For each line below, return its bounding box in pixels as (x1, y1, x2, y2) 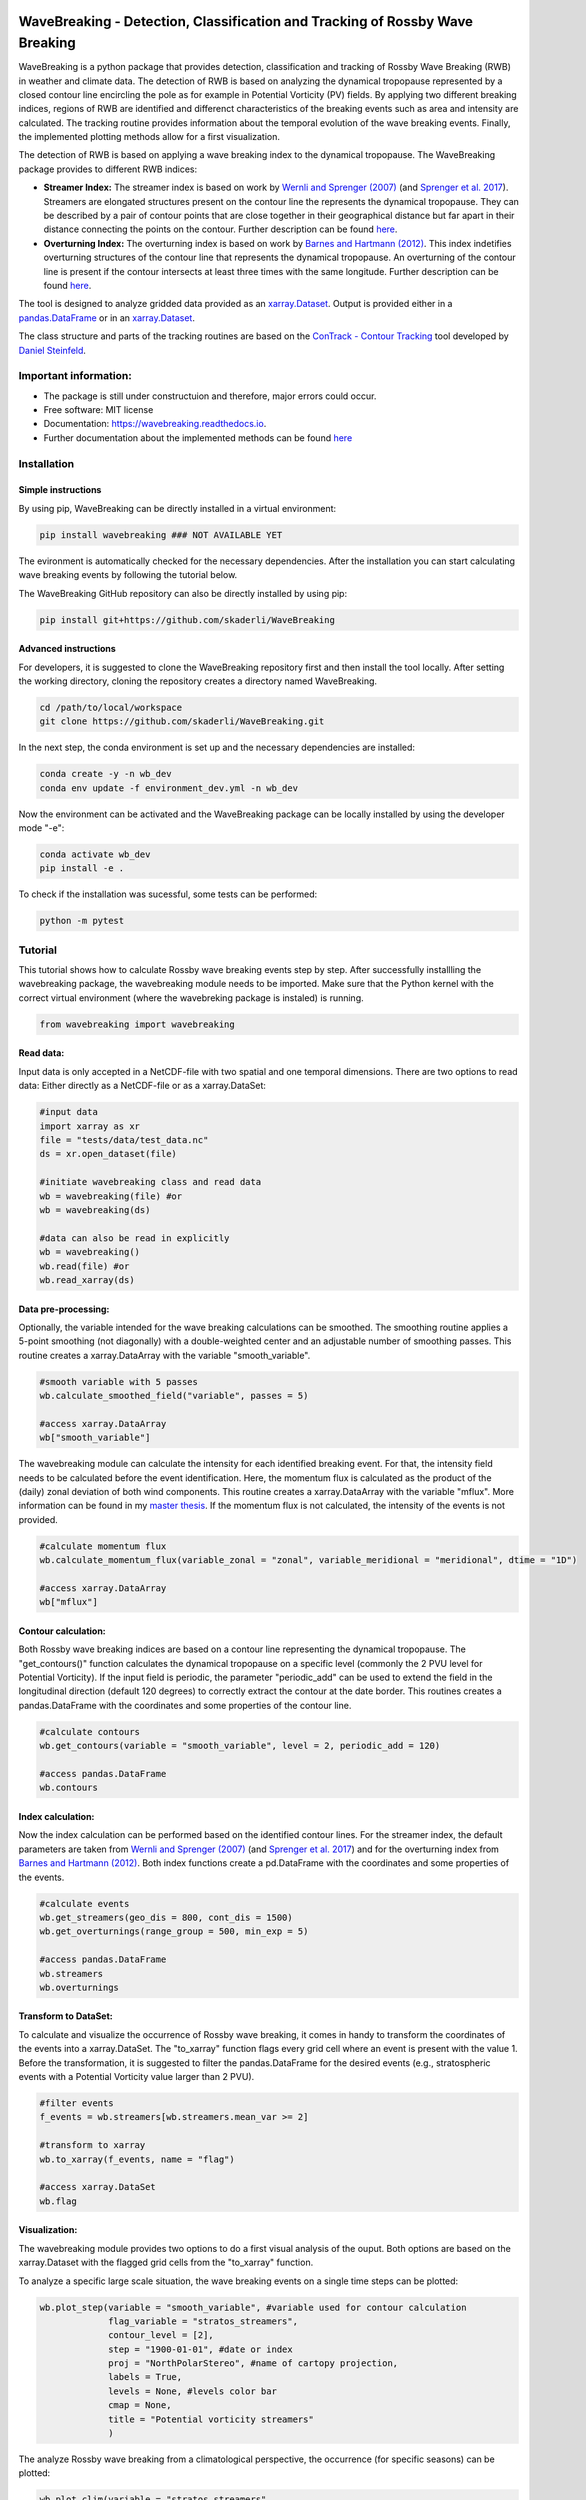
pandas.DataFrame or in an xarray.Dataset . (18, 311, 195, 324)
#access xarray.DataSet (39, 2181, 157, 2193)
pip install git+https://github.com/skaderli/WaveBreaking (39, 614, 335, 625)
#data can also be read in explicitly (39, 1232, 230, 1244)
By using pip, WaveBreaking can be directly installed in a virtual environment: (18, 502, 337, 514)
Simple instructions (18, 484, 102, 496)
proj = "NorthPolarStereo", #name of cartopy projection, (108, 2358, 399, 2369)
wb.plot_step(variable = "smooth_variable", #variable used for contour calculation (39, 2301, 467, 2313)
